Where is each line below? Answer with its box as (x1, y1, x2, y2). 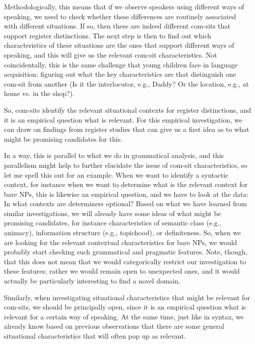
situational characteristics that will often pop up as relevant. (4, 331, 186, 341)
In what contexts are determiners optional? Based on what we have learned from (4, 198, 247, 209)
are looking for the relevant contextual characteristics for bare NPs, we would (4, 237, 237, 247)
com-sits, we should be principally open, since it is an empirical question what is (4, 302, 246, 312)
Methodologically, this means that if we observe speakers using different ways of (4, 1, 244, 11)
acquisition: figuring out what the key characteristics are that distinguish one (4, 69, 236, 79)
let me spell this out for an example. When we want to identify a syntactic (4, 169, 228, 180)
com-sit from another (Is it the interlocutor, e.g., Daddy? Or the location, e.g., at (4, 78, 249, 89)
